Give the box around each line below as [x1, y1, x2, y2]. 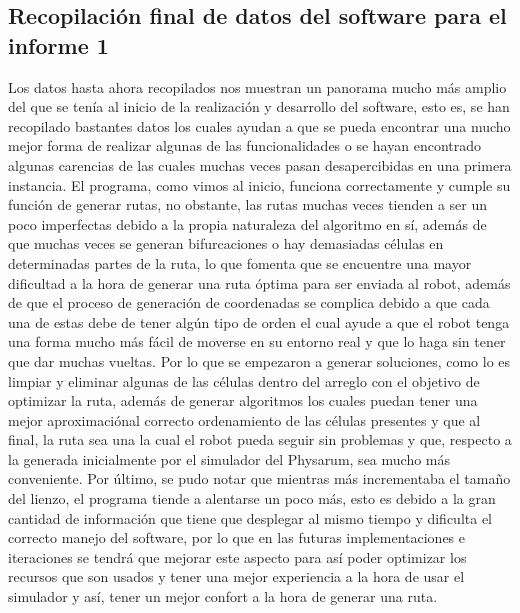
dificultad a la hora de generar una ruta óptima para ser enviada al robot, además [8, 272, 511, 293]
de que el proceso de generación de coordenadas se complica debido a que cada [8, 292, 490, 313]
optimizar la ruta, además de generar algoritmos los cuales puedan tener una [8, 390, 478, 411]
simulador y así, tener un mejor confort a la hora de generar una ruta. [8, 586, 438, 607]
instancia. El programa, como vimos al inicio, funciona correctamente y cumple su [8, 174, 511, 195]
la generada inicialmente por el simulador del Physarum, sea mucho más [8, 448, 451, 469]
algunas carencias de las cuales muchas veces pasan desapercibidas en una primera [8, 154, 512, 175]
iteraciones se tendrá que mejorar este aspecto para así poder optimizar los [8, 546, 467, 567]
